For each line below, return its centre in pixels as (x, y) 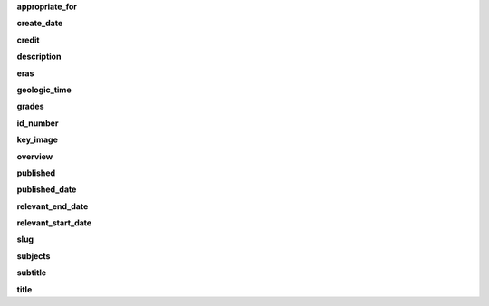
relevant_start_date (54, 223)
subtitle (32, 273)
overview (35, 156)
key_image (37, 139)
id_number (38, 123)
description (39, 57)
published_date (47, 189)
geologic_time (44, 90)
